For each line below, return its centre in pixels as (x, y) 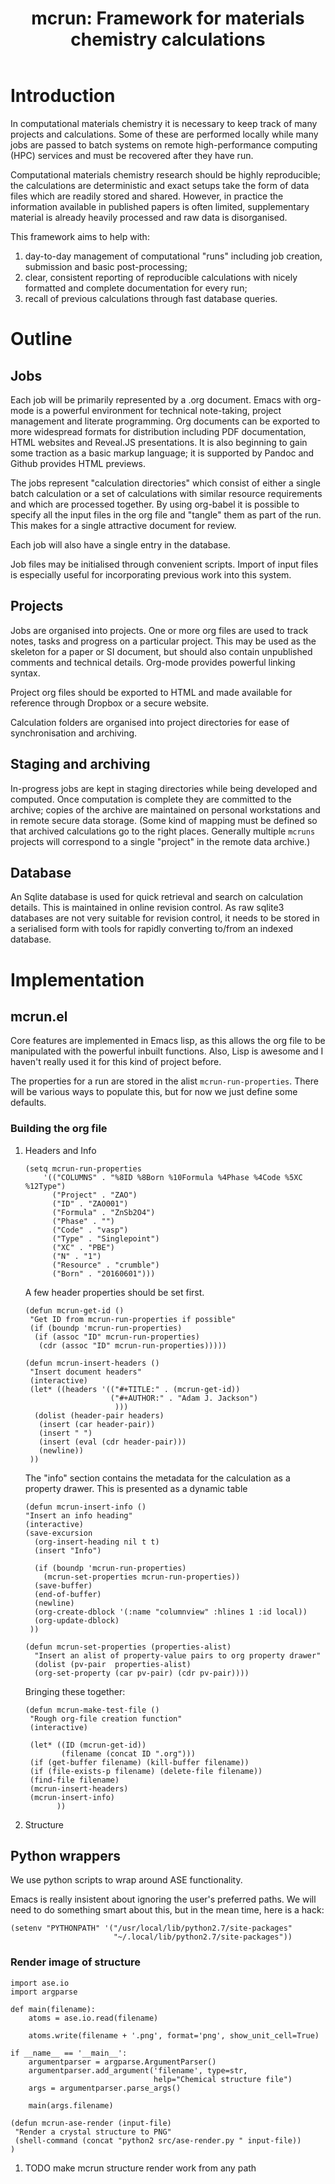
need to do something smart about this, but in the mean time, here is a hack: (167, 1910)
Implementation (77, 979)
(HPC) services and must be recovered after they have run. (132, 155)
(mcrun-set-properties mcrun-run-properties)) (142, 1577)
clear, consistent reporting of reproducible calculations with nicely (161, 277)
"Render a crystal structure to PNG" (93, 2132)
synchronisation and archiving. (74, 733)
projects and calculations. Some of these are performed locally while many (164, 134)
